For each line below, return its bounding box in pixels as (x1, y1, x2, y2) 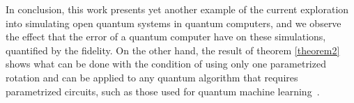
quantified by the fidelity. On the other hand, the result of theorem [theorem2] (6, 42, 340, 57)
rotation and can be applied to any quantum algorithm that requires (6, 70, 298, 84)
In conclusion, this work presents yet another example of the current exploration (6, 2, 349, 16)
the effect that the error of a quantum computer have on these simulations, (6, 29, 326, 44)
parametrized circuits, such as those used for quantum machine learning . (6, 84, 320, 98)
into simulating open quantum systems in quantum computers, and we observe (6, 15, 341, 30)
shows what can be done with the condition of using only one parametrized (6, 56, 326, 71)
